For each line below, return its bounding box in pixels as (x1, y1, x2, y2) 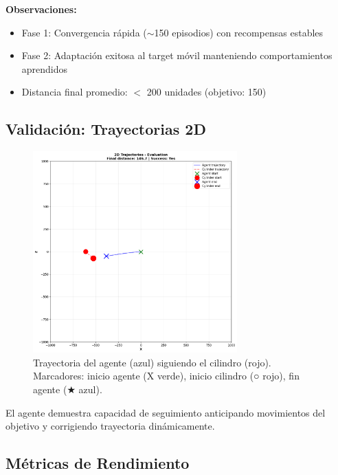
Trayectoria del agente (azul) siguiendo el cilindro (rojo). (33, 355, 271, 369)
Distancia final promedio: (21, 85, 128, 99)
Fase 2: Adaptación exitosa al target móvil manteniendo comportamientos (21, 48, 333, 63)
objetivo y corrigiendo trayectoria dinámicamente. (5, 419, 215, 433)
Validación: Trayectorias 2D (5, 118, 206, 140)
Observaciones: (5, 2, 77, 16)
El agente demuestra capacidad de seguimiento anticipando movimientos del (5, 405, 326, 419)
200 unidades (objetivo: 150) (146, 85, 267, 99)
